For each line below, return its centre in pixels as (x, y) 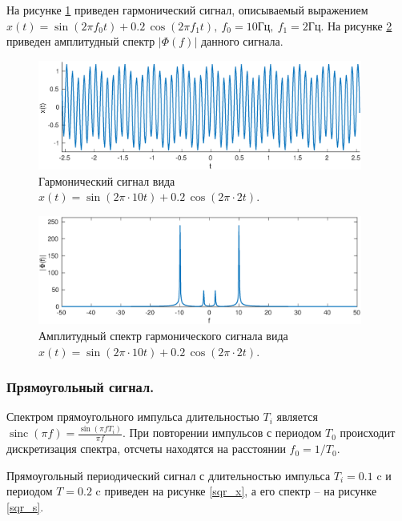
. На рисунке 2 (356, 25)
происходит (368, 433)
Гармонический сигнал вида (107, 180)
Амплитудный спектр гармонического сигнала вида (163, 335)
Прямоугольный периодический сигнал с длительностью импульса (169, 475)
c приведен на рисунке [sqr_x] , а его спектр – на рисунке (236, 491)
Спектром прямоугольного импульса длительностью (133, 417)
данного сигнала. (242, 41)
